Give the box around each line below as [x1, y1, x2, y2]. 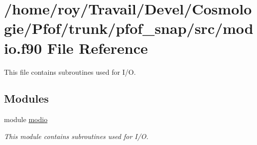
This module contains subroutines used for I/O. [4, 131, 148, 141]
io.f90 [4, 37, 42, 58]
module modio [4, 114, 48, 125]
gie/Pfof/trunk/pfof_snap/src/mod [4, 18, 254, 38]
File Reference [47, 37, 148, 58]
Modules [4, 91, 49, 106]
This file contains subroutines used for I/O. [4, 66, 136, 77]
